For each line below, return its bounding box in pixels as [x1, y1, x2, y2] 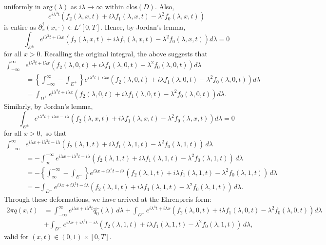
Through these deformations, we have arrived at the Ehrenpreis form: [4, 194, 211, 204]
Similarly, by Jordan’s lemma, [4, 101, 93, 111]
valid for [4, 231, 29, 241]
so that [45, 128, 67, 138]
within [105, 1, 124, 11]
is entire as [4, 21, 36, 32]
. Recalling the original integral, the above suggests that [40, 49, 208, 59]
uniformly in [4, 1, 41, 11]
